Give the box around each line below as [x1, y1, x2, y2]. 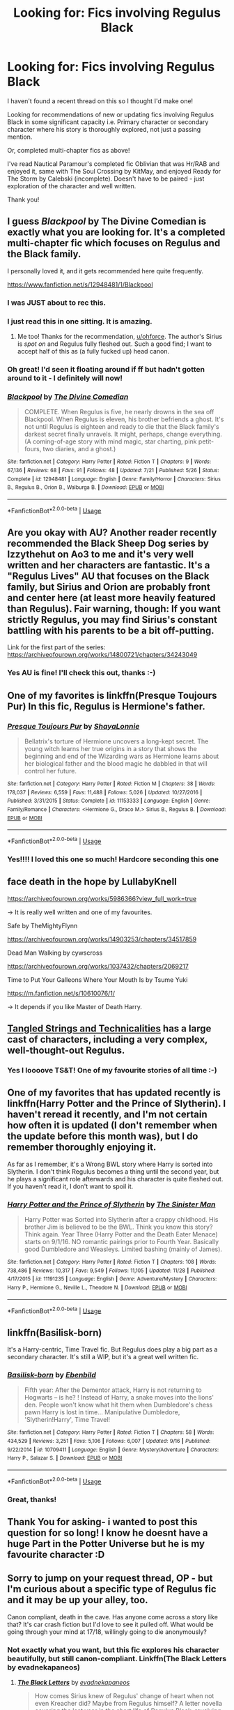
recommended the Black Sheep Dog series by [7, 537, 209, 549]
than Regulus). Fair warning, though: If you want [7, 603, 221, 614]
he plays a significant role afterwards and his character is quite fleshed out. [7, 1174, 224, 1183]
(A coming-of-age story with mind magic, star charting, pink [24, 437, 197, 446]
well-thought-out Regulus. [7, 1044, 125, 1056]
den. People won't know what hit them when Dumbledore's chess [24, 1400, 213, 1409]
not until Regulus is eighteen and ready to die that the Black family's [24, 423, 219, 431]
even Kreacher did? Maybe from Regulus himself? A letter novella [34, 1700, 223, 1708]
